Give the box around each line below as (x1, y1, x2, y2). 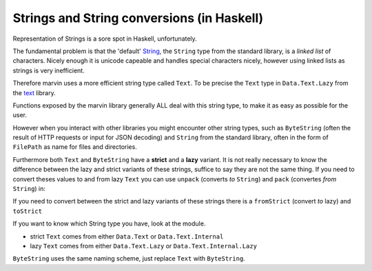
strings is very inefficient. (12, 66, 85, 74)
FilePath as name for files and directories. (12, 143, 137, 151)
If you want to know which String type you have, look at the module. (12, 219, 206, 228)
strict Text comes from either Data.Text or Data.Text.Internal (30, 232, 224, 241)
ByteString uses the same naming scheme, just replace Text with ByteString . (12, 254, 246, 263)
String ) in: (12, 185, 46, 193)
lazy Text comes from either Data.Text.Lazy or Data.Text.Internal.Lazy (30, 241, 258, 250)
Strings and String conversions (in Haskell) (12, 10, 264, 26)
